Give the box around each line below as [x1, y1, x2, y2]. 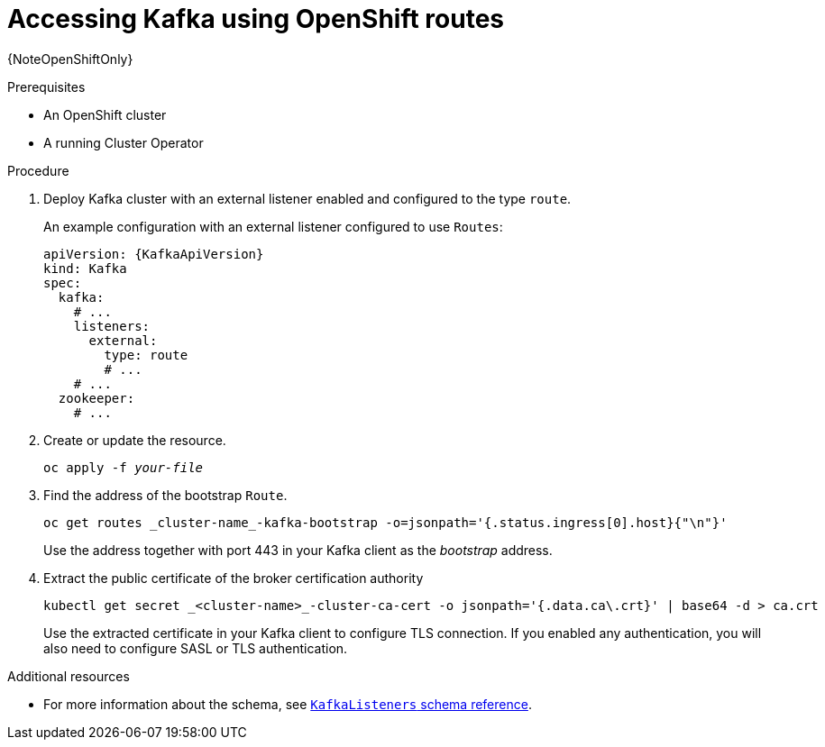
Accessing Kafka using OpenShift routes [7, 4, 504, 34]
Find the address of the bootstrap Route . [43, 487, 288, 503]
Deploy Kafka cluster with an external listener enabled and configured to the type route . [43, 190, 572, 206]
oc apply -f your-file [43, 460, 204, 475]
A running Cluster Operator [43, 134, 204, 150]
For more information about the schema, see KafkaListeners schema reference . [43, 696, 532, 712]
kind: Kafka [43, 260, 127, 276]
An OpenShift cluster [43, 106, 167, 123]
